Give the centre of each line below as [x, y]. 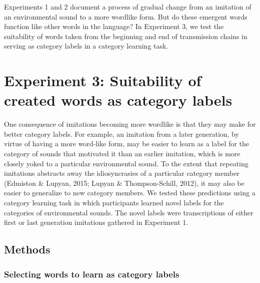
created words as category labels [118, 100]
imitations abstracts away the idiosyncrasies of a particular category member [122, 173]
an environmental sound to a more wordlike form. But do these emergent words [126, 16]
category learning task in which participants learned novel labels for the [114, 203]
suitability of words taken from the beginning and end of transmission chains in [126, 36]
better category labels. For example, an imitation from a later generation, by [121, 133]
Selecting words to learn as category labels [92, 274]
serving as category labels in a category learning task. [86, 46]
